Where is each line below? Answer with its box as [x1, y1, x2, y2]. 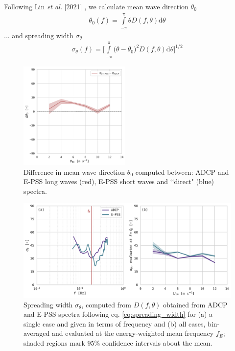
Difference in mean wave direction [23, 166, 125, 177]
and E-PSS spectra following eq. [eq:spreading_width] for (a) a [23, 309, 213, 319]
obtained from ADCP [163, 299, 228, 309]
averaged [23, 328, 50, 338]
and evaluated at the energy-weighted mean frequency [51, 328, 214, 338]
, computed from [81, 299, 132, 309]
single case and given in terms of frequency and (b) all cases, [23, 318, 206, 328]
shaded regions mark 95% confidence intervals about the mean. [23, 338, 212, 348]
